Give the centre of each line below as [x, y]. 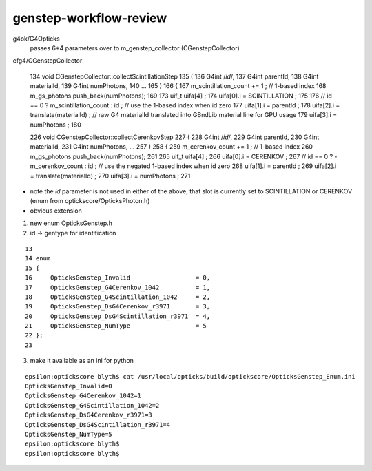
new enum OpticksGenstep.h [71, 223]
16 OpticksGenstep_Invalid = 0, [117, 278]
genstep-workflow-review [90, 18]
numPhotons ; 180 [56, 125]
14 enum [38, 259]
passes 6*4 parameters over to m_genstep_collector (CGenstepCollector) [135, 48]
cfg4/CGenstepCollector [48, 61]
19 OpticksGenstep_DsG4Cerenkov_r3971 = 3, [117, 307]
